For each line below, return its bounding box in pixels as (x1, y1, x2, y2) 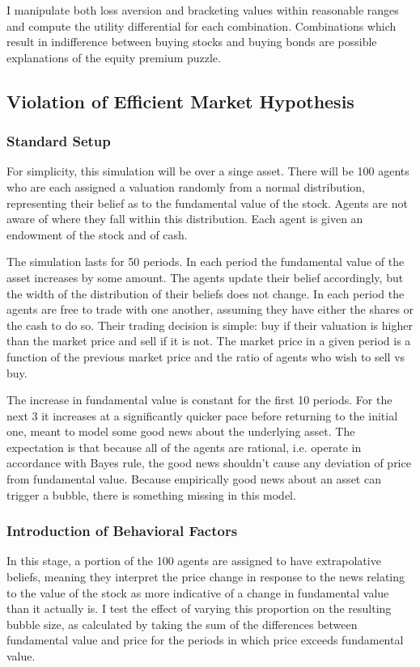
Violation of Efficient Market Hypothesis (6, 88, 354, 113)
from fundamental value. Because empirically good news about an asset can (6, 471, 381, 488)
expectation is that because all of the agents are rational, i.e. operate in (6, 438, 362, 455)
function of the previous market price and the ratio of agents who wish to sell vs (6, 348, 405, 365)
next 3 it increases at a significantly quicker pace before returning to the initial (6, 407, 398, 424)
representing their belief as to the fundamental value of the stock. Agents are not (6, 194, 408, 211)
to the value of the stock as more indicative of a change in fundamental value (6, 584, 389, 601)
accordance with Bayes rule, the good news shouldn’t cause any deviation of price (6, 454, 411, 471)
